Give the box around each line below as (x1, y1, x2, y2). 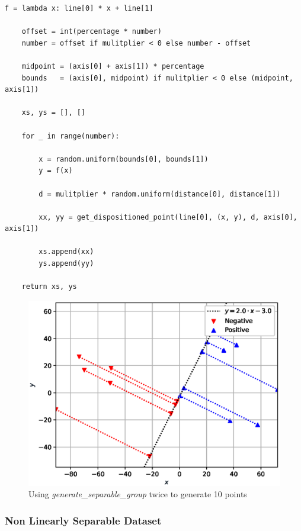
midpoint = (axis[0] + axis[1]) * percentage (21, 62, 204, 70)
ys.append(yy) (39, 259, 94, 268)
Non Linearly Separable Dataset (5, 513, 162, 527)
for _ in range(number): (21, 131, 120, 140)
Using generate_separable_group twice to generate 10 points (28, 488, 247, 500)
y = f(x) (39, 166, 73, 175)
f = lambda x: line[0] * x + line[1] (5, 4, 153, 12)
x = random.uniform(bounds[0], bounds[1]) (39, 155, 209, 163)
